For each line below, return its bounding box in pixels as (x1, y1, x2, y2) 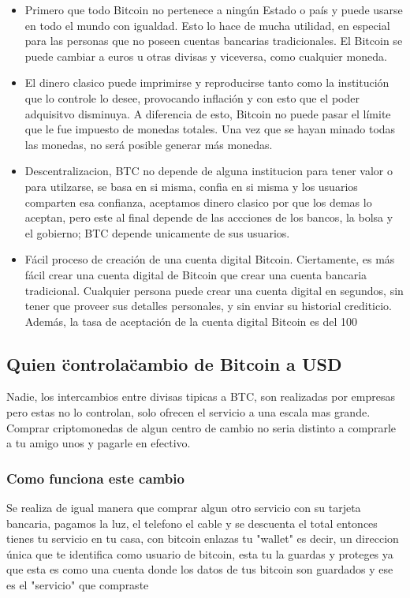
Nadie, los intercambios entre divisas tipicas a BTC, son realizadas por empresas (6, 388, 395, 405)
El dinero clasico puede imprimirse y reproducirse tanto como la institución (24, 74, 389, 91)
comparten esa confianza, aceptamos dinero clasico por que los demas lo (24, 193, 372, 210)
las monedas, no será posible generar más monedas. (24, 136, 273, 152)
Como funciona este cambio (6, 468, 184, 488)
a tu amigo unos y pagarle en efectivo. (6, 435, 191, 451)
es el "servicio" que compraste (6, 577, 149, 593)
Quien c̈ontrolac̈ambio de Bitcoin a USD (6, 351, 342, 376)
